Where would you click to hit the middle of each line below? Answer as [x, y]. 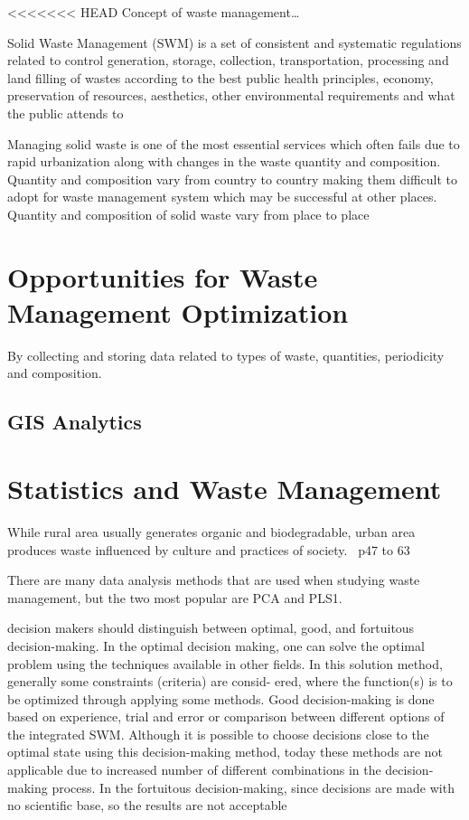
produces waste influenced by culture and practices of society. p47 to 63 [209, 549]
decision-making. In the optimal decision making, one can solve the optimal [216, 645]
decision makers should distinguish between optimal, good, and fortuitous [211, 628]
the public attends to [66, 113]
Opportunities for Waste [163, 276]
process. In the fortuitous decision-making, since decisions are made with [253, 787]
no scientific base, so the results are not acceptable [147, 805]
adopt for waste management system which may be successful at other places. [222, 197]
